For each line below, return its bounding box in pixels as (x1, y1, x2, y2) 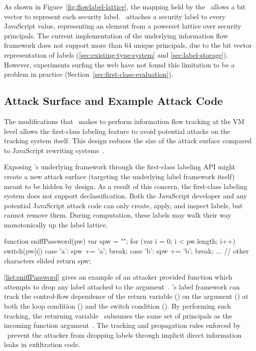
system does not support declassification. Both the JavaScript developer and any (4, 191, 247, 201)
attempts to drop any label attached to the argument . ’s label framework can (4, 281, 240, 291)
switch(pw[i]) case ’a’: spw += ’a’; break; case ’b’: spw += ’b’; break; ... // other (4, 246, 249, 256)
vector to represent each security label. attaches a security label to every (4, 11, 226, 21)
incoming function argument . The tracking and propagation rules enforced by (4, 320, 241, 330)
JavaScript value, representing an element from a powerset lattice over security (4, 21, 242, 31)
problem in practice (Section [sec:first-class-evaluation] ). (4, 69, 173, 79)
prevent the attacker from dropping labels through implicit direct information (7, 329, 242, 340)
